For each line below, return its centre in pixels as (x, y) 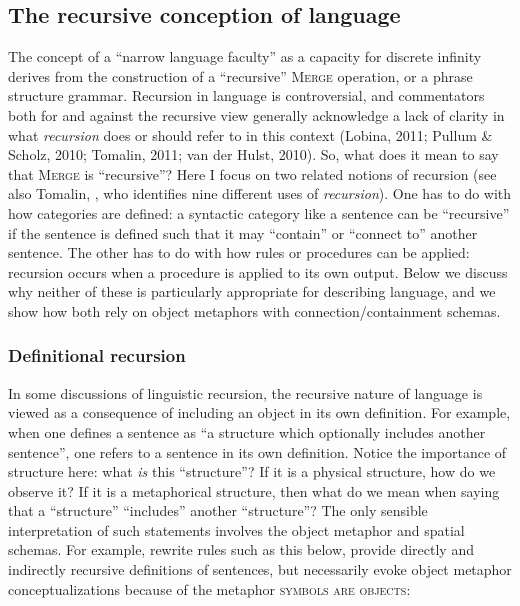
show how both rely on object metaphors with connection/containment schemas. (254, 310)
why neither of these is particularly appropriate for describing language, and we (252, 291)
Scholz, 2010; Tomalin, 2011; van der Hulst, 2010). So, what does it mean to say (253, 154)
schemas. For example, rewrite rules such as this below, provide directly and (241, 549)
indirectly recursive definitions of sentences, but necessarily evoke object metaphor (260, 569)
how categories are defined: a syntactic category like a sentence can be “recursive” (259, 212)
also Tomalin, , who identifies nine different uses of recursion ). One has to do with (260, 193)
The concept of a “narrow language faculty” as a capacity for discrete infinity (245, 56)
